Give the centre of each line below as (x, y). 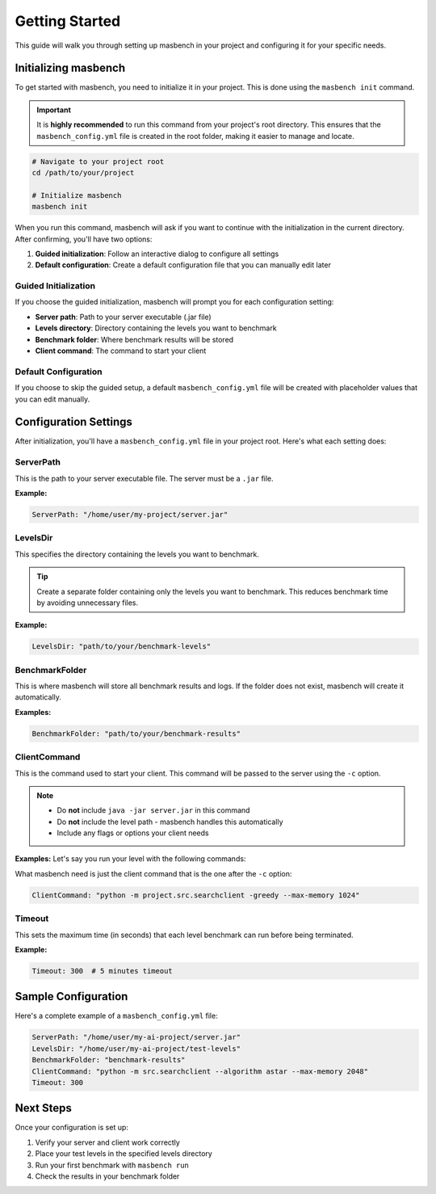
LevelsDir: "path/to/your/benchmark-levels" (122, 647)
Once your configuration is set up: (72, 1128)
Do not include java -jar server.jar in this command (153, 810)
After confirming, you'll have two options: (84, 239)
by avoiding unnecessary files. (88, 603)
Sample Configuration (71, 996)
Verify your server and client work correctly (108, 1142)
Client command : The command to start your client (121, 351)
